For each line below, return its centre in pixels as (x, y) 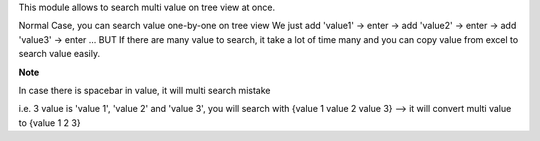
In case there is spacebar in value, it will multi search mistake (144, 90)
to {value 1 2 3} (49, 122)
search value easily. (59, 54)
